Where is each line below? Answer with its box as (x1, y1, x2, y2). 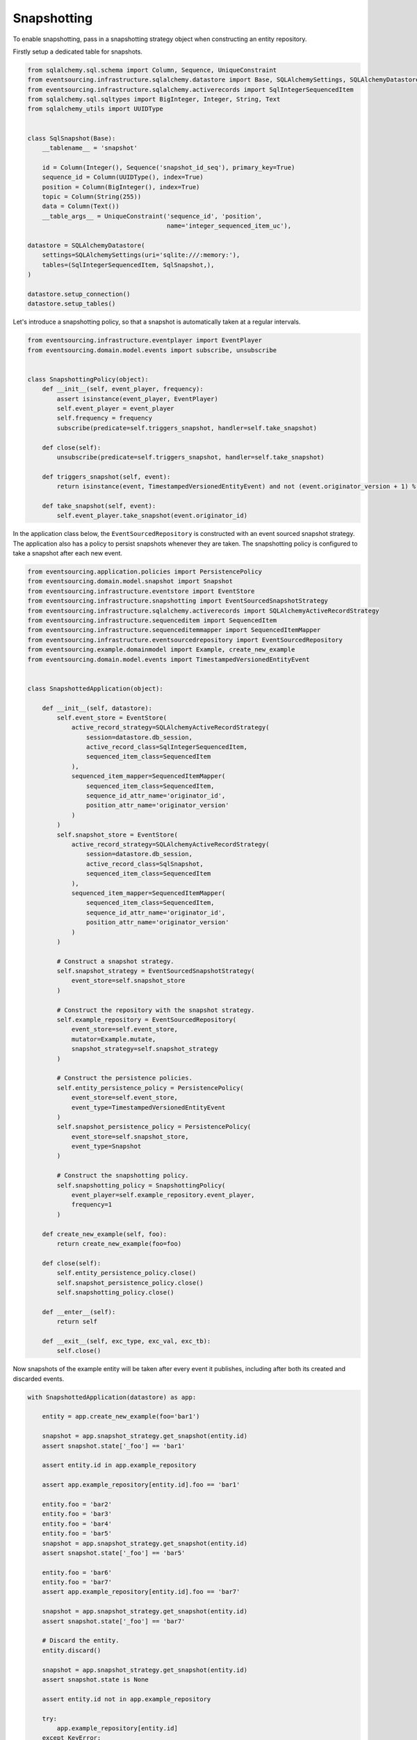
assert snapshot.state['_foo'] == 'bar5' (42, 1549, 186, 1557)
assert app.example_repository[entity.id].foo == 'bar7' (42, 1588, 240, 1596)
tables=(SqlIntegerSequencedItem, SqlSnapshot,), (42, 261, 215, 269)
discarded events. (13, 1375, 65, 1383)
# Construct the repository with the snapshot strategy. (56, 1006, 255, 1014)
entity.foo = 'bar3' (42, 1510, 113, 1518)
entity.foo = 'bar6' (42, 1568, 113, 1576)
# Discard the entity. (42, 1636, 120, 1645)
